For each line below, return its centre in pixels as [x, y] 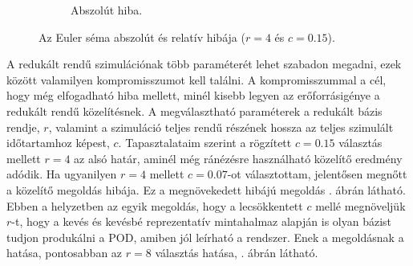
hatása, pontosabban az [65, 253]
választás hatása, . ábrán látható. [237, 253]
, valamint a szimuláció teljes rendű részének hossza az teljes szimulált [221, 127]
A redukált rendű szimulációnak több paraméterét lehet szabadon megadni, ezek [204, 64]
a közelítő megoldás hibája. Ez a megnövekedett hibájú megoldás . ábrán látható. [206, 189]
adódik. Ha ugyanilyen [62, 174]
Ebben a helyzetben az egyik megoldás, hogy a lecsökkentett [155, 205]
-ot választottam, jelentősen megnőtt [317, 174]
